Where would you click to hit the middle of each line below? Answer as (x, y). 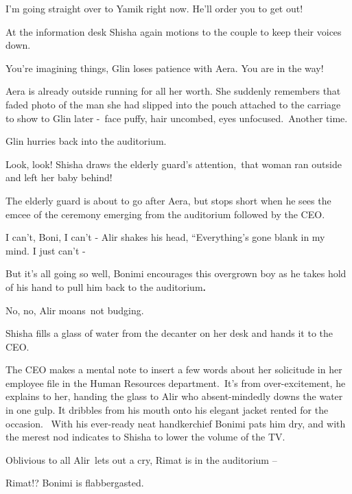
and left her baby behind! (59, 177)
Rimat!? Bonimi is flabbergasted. (75, 483)
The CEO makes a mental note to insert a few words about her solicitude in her (174, 369)
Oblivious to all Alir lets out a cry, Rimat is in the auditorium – (141, 459)
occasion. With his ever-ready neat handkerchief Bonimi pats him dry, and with (176, 423)
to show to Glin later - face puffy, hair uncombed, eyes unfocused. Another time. (177, 118)
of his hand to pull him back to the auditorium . (106, 286)
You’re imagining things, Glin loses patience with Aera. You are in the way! (165, 68)
